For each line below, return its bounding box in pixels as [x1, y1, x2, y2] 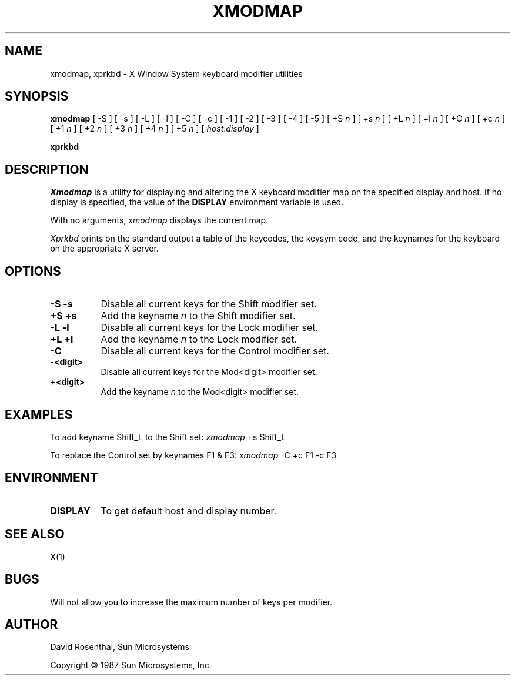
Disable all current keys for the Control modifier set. [101, 345, 329, 357]
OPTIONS [5, 263, 61, 279]
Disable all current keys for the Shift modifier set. [101, 298, 317, 310]
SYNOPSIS [5, 89, 69, 104]
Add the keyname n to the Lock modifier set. [101, 333, 297, 346]
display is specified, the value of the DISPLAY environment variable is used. [50, 197, 344, 207]
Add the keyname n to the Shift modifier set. [101, 310, 296, 322]
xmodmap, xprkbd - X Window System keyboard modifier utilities [50, 68, 303, 79]
